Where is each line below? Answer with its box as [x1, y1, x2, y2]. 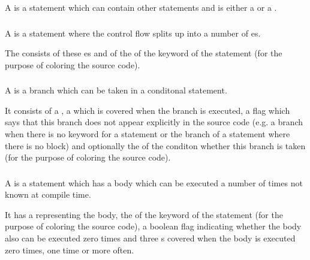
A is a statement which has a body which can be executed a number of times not [5, 176, 303, 189]
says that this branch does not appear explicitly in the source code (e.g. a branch [5, 116, 303, 128]
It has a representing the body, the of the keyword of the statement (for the [5, 208, 283, 220]
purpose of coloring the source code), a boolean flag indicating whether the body [5, 220, 302, 232]
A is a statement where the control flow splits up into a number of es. [5, 26, 261, 39]
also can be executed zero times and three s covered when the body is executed [5, 232, 296, 244]
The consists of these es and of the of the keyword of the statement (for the [5, 47, 282, 59]
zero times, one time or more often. [5, 243, 134, 256]
